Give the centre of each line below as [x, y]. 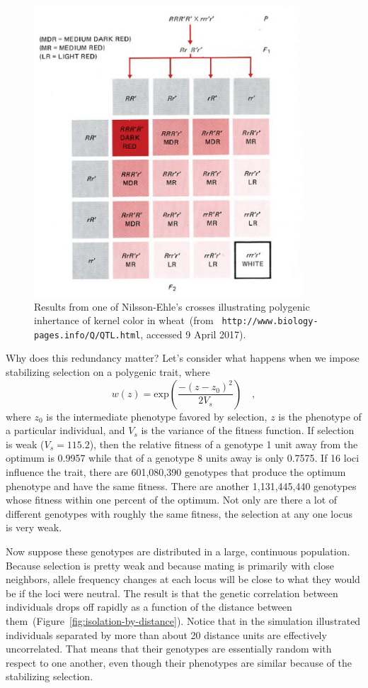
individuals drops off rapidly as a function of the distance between [149, 607]
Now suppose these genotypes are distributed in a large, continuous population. [178, 551]
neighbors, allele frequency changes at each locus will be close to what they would [183, 579]
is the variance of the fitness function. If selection [248, 430]
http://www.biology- [270, 322]
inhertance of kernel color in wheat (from [124, 320]
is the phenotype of [320, 416]
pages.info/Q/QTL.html [87, 335]
